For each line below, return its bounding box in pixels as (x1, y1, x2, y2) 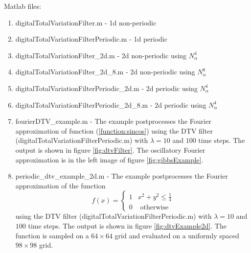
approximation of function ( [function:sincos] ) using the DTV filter (15, 125, 213, 136)
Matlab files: (4, 1, 41, 11)
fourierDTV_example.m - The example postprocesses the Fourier (15, 116, 211, 126)
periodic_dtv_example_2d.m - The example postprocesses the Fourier (15, 171, 228, 181)
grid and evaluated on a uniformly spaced (114, 230, 239, 240)
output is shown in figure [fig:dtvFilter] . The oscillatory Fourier (15, 144, 205, 155)
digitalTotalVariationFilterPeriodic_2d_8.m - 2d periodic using (15, 99, 206, 110)
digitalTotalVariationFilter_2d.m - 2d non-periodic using (15, 50, 187, 60)
